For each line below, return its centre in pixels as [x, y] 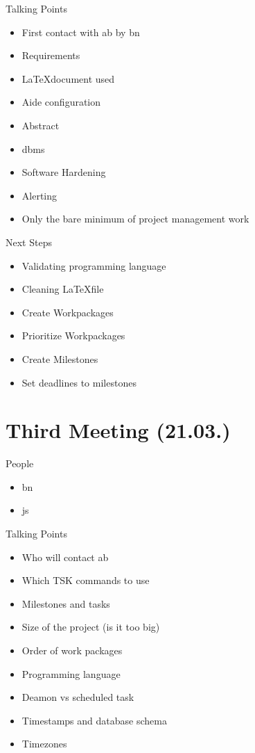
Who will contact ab [65, 557]
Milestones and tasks [66, 603]
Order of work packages [72, 650]
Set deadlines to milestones [79, 382]
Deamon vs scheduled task [78, 697]
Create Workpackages [68, 312]
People [20, 463]
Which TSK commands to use [86, 580]
